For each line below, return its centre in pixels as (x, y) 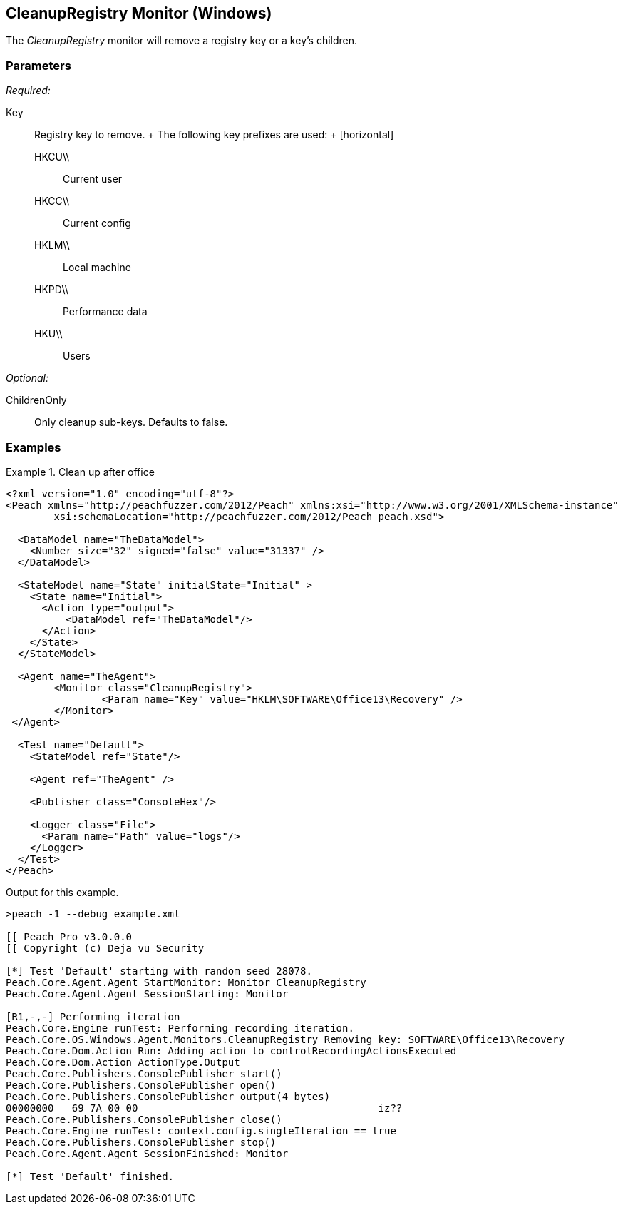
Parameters (38, 65)
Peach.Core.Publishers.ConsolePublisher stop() (141, 1142)
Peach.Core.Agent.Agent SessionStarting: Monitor (147, 993)
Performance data (105, 312)
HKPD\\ (51, 290)
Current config (97, 223)
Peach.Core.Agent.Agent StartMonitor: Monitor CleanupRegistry (186, 982)
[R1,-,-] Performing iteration (93, 1016)
